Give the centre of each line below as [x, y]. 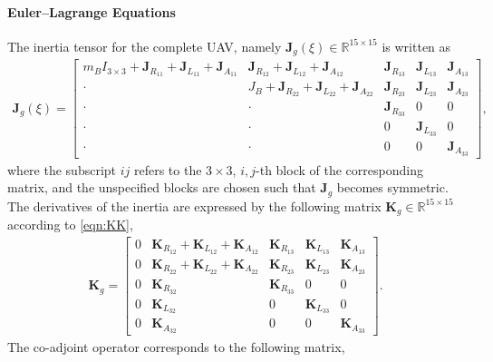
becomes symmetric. [392, 187]
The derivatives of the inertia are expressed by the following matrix [194, 205]
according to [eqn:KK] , [70, 225]
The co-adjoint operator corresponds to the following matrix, [176, 347]
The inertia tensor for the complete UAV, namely [145, 46]
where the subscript [62, 169]
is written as [416, 46]
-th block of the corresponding [339, 169]
